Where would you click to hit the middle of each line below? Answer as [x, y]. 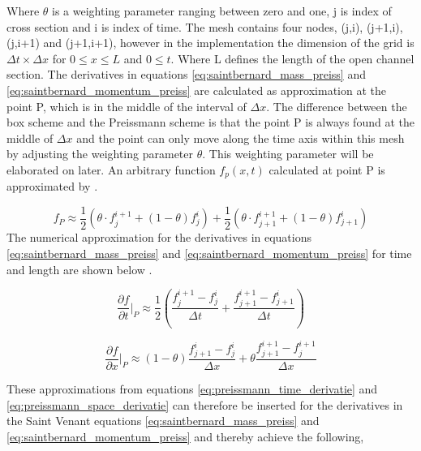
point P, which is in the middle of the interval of [127, 106]
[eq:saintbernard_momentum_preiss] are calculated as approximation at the [196, 90]
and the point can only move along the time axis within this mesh [241, 137]
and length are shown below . [79, 269]
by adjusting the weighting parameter [100, 154]
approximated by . [52, 186]
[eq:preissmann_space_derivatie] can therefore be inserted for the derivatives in [205, 404]
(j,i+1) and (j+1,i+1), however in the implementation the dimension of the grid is [210, 43]
